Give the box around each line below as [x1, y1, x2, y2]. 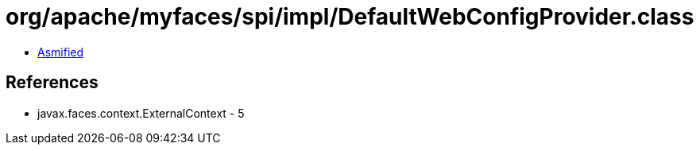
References [6, 72, 99, 93]
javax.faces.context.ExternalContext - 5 [37, 106, 245, 120]
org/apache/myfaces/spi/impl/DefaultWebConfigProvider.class [6, 3, 694, 30]
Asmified [37, 45, 84, 59]
